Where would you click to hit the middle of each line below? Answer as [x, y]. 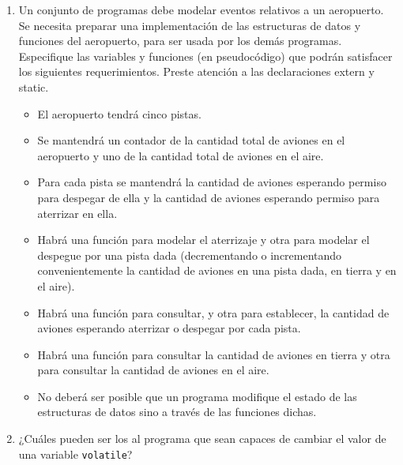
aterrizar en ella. [77, 213]
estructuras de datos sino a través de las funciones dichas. [177, 412]
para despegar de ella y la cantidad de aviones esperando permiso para [209, 197]
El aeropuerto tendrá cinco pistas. [119, 113]
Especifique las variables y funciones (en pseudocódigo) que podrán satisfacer [205, 56]
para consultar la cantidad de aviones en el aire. [153, 370]
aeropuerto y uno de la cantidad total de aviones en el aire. [181, 155]
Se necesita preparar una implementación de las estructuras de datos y [190, 25]
